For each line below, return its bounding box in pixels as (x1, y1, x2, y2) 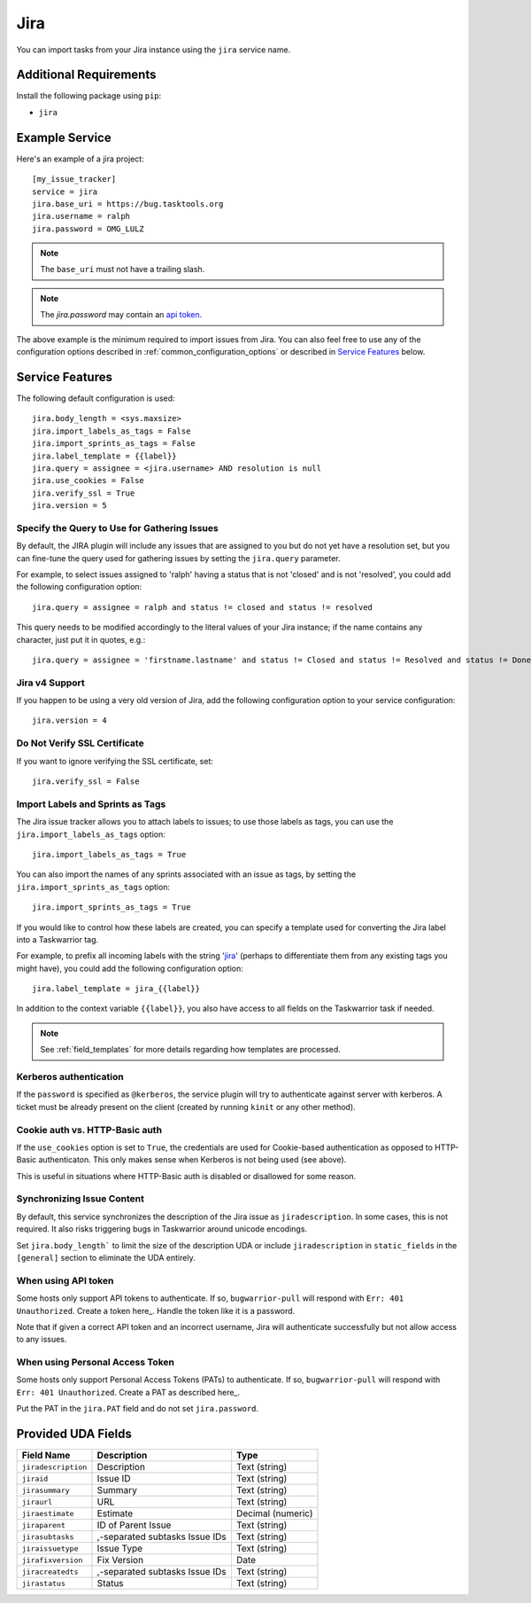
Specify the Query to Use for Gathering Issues (16, 521, 219, 534)
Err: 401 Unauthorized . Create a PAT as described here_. (16, 1387, 241, 1397)
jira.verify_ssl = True (32, 488, 135, 498)
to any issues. (16, 1334, 67, 1345)
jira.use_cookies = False (32, 475, 145, 486)
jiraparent (21, 1521, 66, 1529)
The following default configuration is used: (16, 393, 176, 403)
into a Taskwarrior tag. (16, 934, 99, 944)
